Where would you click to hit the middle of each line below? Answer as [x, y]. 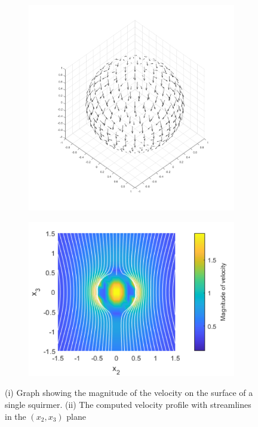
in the [16, 416]
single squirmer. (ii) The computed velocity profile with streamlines [128, 404]
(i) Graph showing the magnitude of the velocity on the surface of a [129, 393]
